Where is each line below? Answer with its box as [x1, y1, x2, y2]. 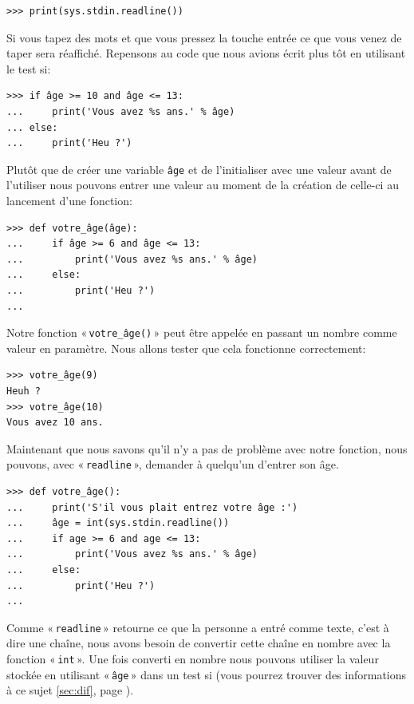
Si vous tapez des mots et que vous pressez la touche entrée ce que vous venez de [6, 29, 402, 45]
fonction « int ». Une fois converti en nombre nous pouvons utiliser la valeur [6, 651, 379, 667]
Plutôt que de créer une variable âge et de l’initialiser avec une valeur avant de [6, 160, 392, 177]
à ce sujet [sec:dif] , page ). [6, 682, 134, 698]
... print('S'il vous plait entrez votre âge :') [6, 501, 298, 513]
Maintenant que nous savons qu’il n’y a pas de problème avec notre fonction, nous [6, 440, 408, 457]
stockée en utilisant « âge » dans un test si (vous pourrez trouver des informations [6, 666, 407, 682]
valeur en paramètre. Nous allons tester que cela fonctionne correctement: [6, 339, 366, 356]
